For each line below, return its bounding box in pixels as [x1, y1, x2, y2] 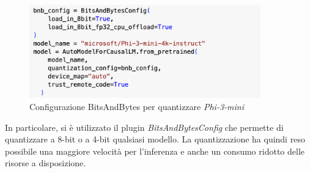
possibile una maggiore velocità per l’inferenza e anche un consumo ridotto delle [5, 144, 304, 157]
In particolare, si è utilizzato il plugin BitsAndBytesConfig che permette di [5, 120, 284, 133]
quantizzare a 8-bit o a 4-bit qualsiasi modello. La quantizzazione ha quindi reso [5, 133, 305, 145]
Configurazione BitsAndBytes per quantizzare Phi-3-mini [29, 100, 244, 113]
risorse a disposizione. [5, 156, 86, 169]
